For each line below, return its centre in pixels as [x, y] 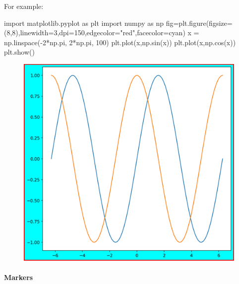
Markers [19, 277]
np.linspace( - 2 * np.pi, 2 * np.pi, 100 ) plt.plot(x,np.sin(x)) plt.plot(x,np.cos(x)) [120, 42]
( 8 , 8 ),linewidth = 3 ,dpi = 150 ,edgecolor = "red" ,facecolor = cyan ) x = [102, 33]
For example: [24, 6]
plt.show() [19, 52]
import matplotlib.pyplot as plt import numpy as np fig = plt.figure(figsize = [118, 23]
